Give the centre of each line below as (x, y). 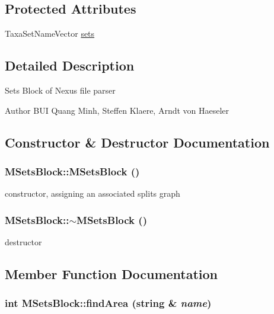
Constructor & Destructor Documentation (137, 142)
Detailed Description (70, 65)
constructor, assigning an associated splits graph (93, 193)
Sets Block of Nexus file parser (60, 90)
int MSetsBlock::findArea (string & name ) (108, 303)
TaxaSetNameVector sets (50, 33)
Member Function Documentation (111, 273)
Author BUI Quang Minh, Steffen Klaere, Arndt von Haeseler (117, 110)
